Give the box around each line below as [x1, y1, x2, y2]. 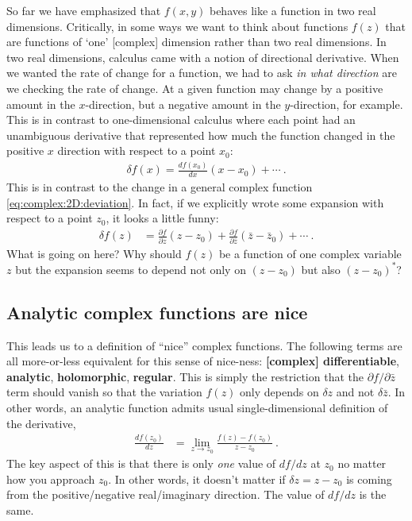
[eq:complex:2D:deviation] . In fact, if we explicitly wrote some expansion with [6, 194, 384, 210]
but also [301, 260, 341, 277]
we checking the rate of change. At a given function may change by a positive [6, 79, 383, 96]
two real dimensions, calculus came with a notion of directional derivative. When [6, 48, 399, 65]
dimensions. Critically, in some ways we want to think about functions [6, 17, 348, 34]
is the [359, 486, 387, 503]
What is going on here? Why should [6, 245, 182, 261]
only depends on [240, 384, 319, 400]
